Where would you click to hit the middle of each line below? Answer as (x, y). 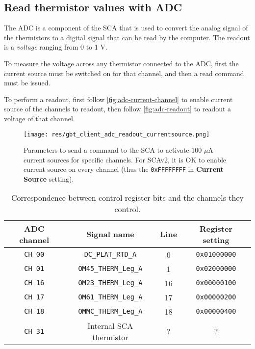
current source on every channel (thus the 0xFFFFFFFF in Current (124, 169)
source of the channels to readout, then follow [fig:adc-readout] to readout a (118, 109)
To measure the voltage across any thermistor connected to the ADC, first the (121, 63)
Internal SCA (110, 325)
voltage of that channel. (39, 118)
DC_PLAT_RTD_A (110, 255)
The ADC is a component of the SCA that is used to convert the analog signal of (126, 28)
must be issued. (27, 83)
